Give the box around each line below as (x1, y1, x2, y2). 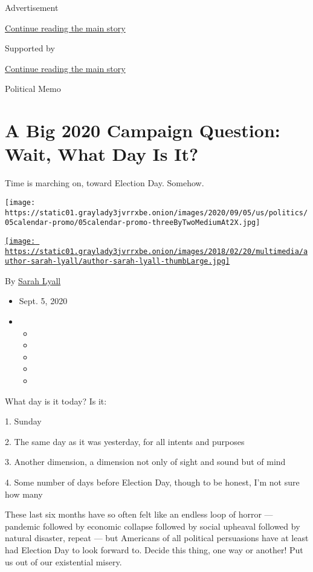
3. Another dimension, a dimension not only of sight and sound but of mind (5, 455, 286, 468)
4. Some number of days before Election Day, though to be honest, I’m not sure (5, 475, 300, 488)
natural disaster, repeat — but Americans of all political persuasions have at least (5, 531, 309, 544)
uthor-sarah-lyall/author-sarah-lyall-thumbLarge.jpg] (5, 257, 230, 266)
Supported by (5, 42, 55, 54)
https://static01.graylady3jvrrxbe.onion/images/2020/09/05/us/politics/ (5, 208, 308, 217)
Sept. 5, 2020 (19, 294, 68, 307)
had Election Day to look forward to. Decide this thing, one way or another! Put (5, 543, 303, 556)
